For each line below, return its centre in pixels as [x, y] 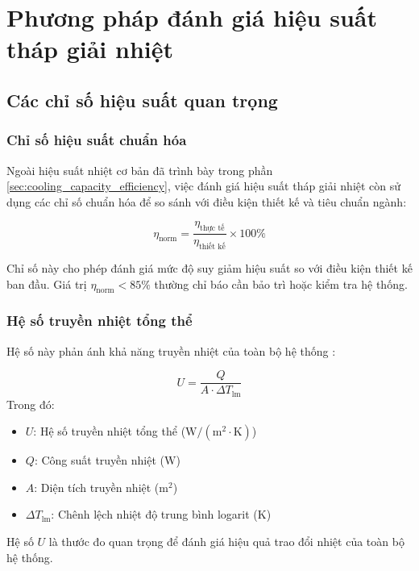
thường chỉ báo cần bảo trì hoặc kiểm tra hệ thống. [281, 283]
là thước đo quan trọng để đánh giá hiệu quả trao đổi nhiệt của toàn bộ [226, 542]
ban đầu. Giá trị [47, 283]
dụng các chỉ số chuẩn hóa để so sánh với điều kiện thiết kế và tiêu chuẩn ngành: [207, 201]
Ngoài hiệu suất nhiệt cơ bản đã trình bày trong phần [140, 170]
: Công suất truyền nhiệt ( [100, 460]
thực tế [212, 229]
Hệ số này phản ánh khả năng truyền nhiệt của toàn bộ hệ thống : [171, 350]
